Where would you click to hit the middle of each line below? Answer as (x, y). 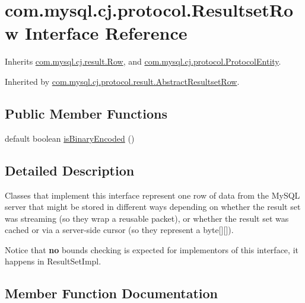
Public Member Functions (86, 113)
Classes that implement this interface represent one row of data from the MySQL (152, 195)
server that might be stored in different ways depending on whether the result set (153, 207)
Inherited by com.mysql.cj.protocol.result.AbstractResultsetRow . (122, 81)
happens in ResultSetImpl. (53, 261)
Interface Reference (106, 33)
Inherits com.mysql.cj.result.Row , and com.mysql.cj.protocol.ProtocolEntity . (143, 61)
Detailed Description (70, 170)
